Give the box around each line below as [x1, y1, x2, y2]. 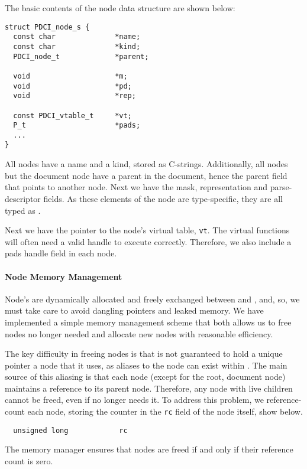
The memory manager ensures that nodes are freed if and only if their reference [5, 443, 293, 455]
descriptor [5, 192, 41, 204]
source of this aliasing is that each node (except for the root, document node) [5, 370, 286, 383]
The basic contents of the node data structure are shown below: [5, 2, 235, 14]
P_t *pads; [13, 121, 141, 130]
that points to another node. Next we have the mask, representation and [5, 181, 268, 193]
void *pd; [13, 82, 132, 90]
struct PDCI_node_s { [5, 22, 90, 31]
